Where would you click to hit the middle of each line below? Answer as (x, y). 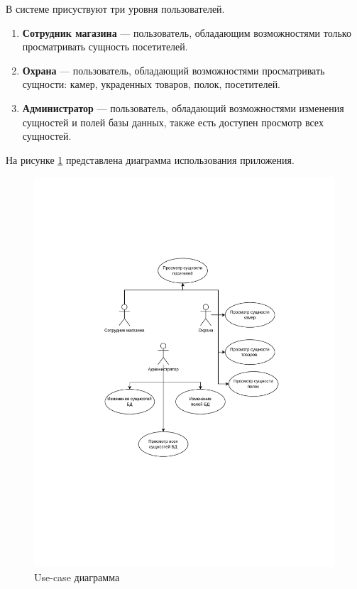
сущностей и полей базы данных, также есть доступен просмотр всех (173, 122)
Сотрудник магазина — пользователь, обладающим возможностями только (187, 32)
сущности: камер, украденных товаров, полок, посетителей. (152, 84)
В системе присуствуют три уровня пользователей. (115, 9)
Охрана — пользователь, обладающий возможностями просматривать (174, 70)
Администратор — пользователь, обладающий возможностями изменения (183, 108)
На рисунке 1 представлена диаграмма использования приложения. (150, 159)
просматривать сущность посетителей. (105, 46)
